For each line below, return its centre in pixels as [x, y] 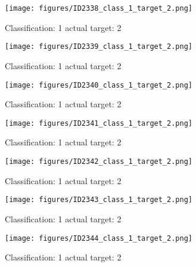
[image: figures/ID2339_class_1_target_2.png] [99, 47]
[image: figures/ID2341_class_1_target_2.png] [99, 123]
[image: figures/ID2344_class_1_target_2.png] [99, 238]
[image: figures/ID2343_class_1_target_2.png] [99, 200]
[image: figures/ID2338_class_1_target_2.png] [99, 8]
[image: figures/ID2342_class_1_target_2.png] [99, 162]
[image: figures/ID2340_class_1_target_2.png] [99, 85]
